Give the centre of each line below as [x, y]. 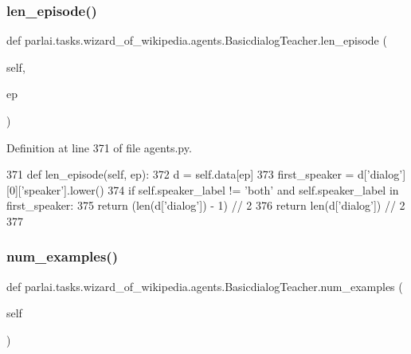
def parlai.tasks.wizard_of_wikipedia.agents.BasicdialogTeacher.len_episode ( [197, 40]
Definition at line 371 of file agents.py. [99, 147]
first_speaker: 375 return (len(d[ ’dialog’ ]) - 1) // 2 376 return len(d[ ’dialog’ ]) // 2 [206, 205]
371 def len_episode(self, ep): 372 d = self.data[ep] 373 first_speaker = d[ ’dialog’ [205, 174]
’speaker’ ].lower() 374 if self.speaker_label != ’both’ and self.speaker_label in [210, 189]
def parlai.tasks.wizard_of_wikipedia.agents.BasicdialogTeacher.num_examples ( [205, 286]
